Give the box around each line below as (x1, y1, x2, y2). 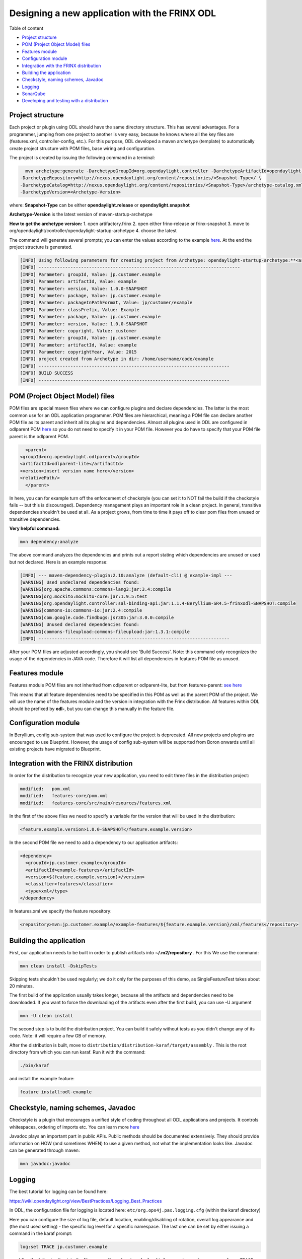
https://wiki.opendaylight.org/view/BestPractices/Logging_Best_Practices (9, 1198, 162, 1204)
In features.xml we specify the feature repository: (9, 908, 112, 914)
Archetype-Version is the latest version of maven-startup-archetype (9, 212, 153, 218)
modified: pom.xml (20, 786, 70, 792)
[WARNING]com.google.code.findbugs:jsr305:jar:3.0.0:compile (20, 614, 174, 620)
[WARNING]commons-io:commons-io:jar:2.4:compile (20, 607, 142, 613)
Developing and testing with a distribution (22, 98, 108, 104)
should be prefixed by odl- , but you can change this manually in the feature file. (9, 706, 175, 712)
